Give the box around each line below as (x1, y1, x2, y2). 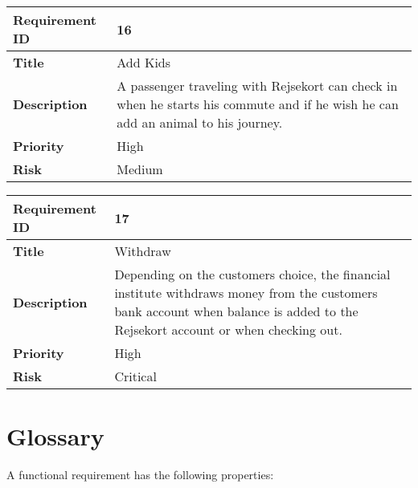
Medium (117, 160, 163, 178)
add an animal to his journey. (117, 113, 283, 132)
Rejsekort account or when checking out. (114, 320, 342, 339)
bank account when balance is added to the (114, 302, 359, 320)
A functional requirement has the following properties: (6, 466, 274, 483)
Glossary (6, 420, 104, 453)
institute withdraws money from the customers (114, 283, 378, 302)
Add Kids (117, 53, 171, 71)
